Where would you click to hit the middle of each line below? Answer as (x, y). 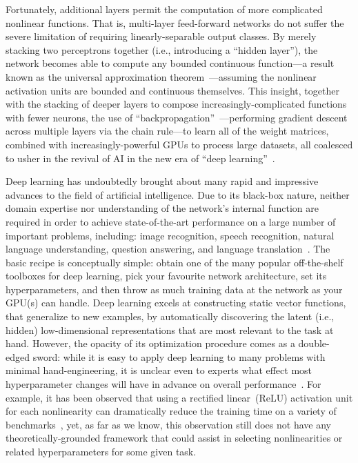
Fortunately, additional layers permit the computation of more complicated (164, 9)
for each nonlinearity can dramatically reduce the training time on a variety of (171, 411)
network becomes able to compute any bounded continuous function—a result (170, 63)
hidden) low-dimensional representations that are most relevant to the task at (170, 329)
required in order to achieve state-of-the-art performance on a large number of (171, 221)
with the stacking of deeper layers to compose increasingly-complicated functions (176, 104)
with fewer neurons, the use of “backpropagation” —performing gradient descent (177, 117)
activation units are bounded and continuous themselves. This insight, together (172, 90)
